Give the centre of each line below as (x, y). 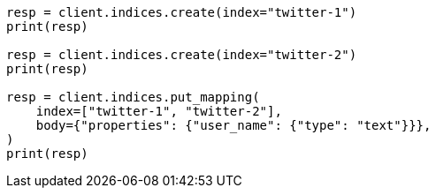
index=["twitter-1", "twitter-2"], (159, 111)
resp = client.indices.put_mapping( (133, 97)
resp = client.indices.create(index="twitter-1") (182, 12)
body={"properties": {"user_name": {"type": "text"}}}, (233, 125)
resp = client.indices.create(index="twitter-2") (182, 55)
